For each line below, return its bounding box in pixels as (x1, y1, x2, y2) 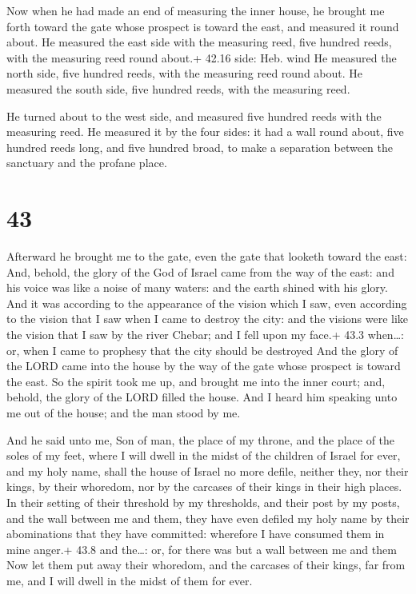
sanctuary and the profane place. (6, 154, 167, 171)
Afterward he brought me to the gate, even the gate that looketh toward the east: (6, 248, 407, 265)
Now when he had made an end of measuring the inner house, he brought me (6, 2, 385, 18)
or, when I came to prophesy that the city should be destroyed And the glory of (6, 341, 398, 358)
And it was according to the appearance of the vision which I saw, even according (6, 294, 407, 311)
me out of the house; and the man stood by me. (6, 405, 241, 421)
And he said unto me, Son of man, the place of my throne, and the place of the (6, 431, 395, 448)
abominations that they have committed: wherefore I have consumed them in (6, 525, 385, 542)
